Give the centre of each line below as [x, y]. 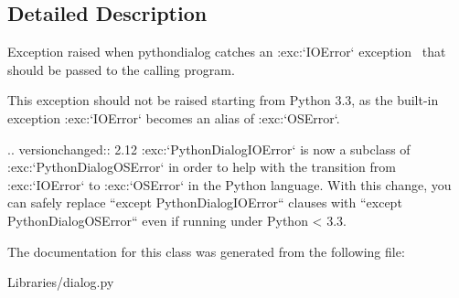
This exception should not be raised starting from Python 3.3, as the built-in [223, 100]
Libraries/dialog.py [61, 282]
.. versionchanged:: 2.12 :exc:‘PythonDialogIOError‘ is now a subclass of [209, 149]
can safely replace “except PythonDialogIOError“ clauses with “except [205, 202]
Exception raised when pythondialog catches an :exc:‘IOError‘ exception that [227, 52]
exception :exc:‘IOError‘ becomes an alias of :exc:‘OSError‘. [174, 117]
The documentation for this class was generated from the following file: [206, 251]
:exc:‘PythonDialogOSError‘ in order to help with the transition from [202, 167]
